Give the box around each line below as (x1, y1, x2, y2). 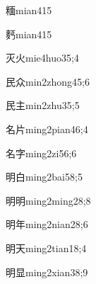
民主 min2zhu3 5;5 (6, 98, 80, 113)
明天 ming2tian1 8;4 (6, 240, 87, 255)
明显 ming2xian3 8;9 (6, 264, 88, 279)
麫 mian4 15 (6, 26, 52, 41)
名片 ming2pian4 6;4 (6, 121, 88, 136)
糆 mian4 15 (6, 3, 52, 17)
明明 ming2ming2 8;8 (6, 193, 91, 208)
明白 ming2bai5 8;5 (6, 169, 83, 184)
